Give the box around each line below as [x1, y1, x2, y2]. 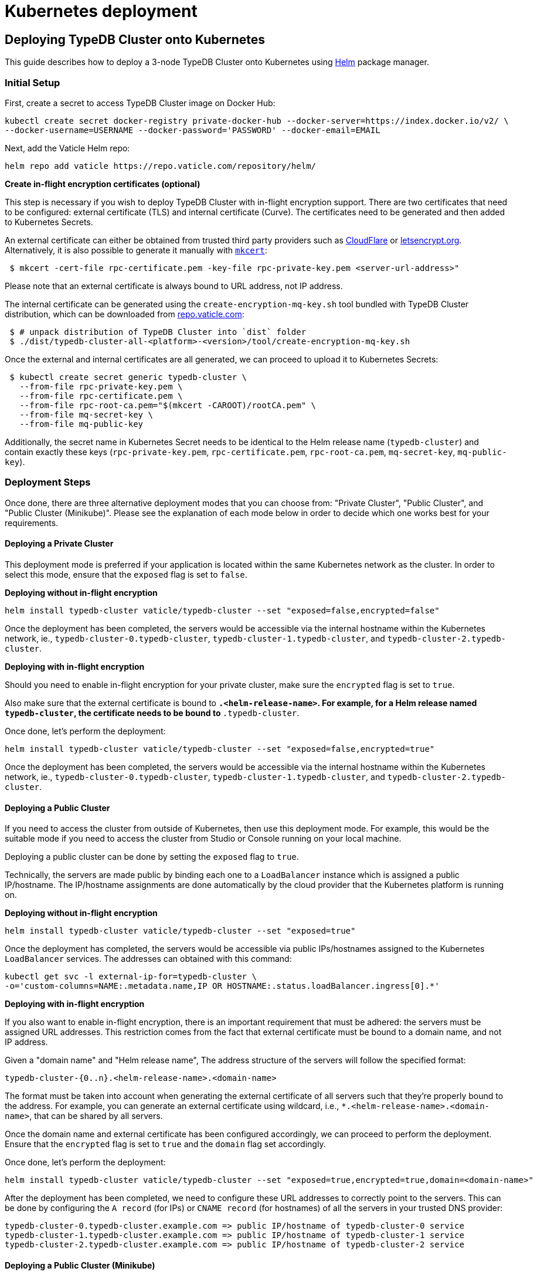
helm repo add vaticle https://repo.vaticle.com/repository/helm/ [5, 161, 317, 171]
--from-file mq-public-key [19, 419, 144, 429]
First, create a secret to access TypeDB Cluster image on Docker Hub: [5, 97, 276, 108]
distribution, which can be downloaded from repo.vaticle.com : [5, 308, 244, 319]
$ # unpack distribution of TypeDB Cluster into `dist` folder [9, 327, 307, 337]
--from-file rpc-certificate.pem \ [19, 391, 183, 401]
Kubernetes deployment [5, 1, 198, 21]
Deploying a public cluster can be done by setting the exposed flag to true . [5, 852, 299, 862]
